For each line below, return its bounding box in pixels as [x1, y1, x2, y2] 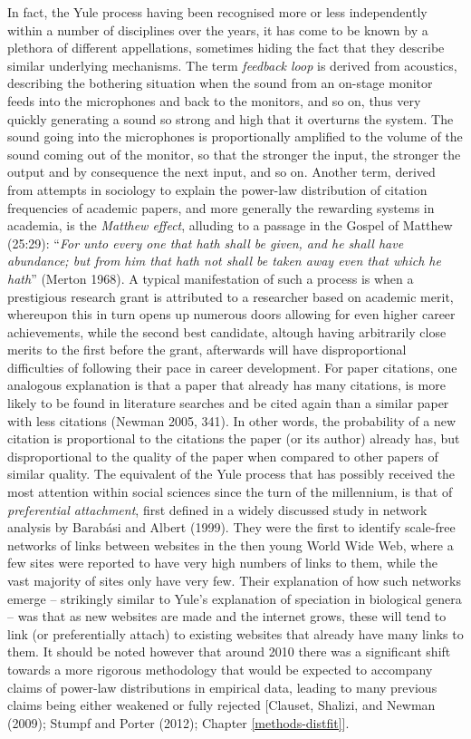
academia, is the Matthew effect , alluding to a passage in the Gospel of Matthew [7, 216, 453, 235]
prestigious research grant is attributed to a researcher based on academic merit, [7, 287, 454, 306]
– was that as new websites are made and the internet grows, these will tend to [7, 607, 447, 626]
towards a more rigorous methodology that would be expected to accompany [7, 659, 433, 678]
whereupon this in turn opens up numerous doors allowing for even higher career [7, 305, 456, 324]
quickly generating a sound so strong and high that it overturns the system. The [7, 109, 454, 128]
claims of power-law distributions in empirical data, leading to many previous [7, 677, 437, 696]
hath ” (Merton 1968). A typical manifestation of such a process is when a [7, 268, 414, 287]
